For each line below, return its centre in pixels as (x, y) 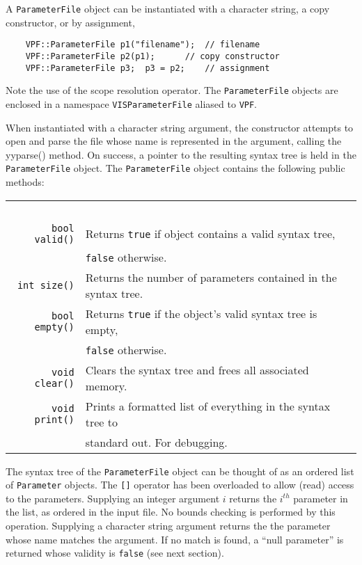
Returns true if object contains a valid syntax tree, (210, 234)
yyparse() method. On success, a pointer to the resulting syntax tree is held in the (181, 154)
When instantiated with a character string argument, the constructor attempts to (180, 127)
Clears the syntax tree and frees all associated (197, 369)
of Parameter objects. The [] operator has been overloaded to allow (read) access (180, 485)
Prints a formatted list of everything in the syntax (208, 406)
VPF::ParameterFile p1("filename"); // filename (143, 45)
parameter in (321, 498)
